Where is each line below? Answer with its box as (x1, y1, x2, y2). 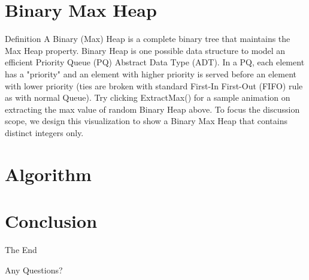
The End (5, 243, 37, 255)
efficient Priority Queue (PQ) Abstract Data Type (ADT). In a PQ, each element (5, 56, 305, 68)
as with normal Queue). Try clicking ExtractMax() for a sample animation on (5, 91, 290, 104)
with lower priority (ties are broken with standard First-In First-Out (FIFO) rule (5, 79, 303, 92)
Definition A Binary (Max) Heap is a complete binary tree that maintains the (5, 32, 290, 45)
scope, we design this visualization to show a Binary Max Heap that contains (5, 115, 288, 127)
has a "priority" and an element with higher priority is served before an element (5, 67, 296, 80)
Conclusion (5, 209, 98, 233)
